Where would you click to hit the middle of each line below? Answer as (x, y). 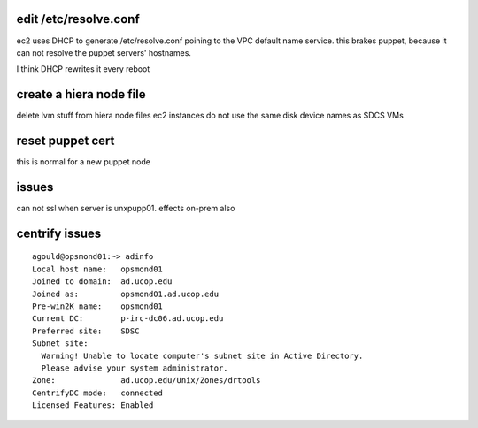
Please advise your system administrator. (135, 368)
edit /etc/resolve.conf (78, 19)
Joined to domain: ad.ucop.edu (102, 282)
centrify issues (59, 233)
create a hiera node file (81, 94)
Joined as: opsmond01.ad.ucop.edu (126, 294)
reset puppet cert (66, 141)
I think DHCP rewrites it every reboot (83, 69)
